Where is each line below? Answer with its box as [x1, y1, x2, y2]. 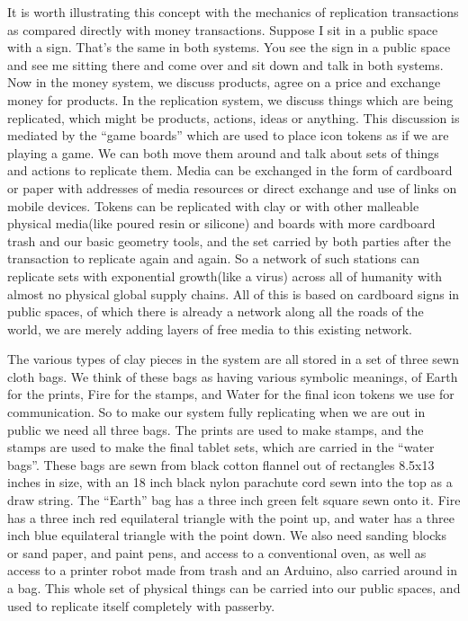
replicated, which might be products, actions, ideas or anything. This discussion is [7, 108, 460, 127]
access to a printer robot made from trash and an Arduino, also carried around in [7, 561, 458, 580]
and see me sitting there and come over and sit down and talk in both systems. [7, 55, 444, 74]
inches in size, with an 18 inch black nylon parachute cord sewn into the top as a [7, 473, 453, 492]
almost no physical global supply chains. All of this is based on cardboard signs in [7, 284, 460, 303]
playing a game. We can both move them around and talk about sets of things [7, 143, 439, 162]
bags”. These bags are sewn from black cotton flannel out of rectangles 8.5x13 [7, 455, 435, 474]
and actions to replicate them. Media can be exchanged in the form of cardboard [7, 161, 453, 180]
